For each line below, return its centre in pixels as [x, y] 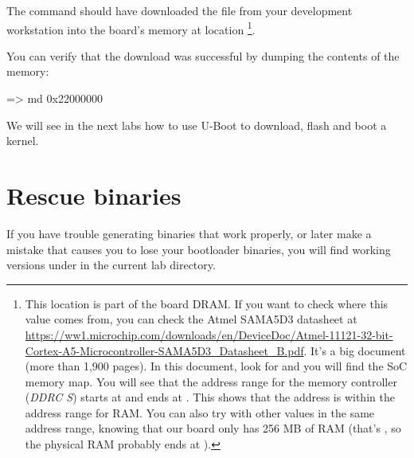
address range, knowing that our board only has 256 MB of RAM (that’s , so [213, 428]
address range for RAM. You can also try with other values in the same [200, 412]
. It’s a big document [355, 350]
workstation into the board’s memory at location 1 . [131, 28]
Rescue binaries [94, 195]
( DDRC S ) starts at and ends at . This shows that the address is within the [210, 397]
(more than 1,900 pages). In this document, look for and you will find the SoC [216, 366]
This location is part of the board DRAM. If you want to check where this [207, 303]
